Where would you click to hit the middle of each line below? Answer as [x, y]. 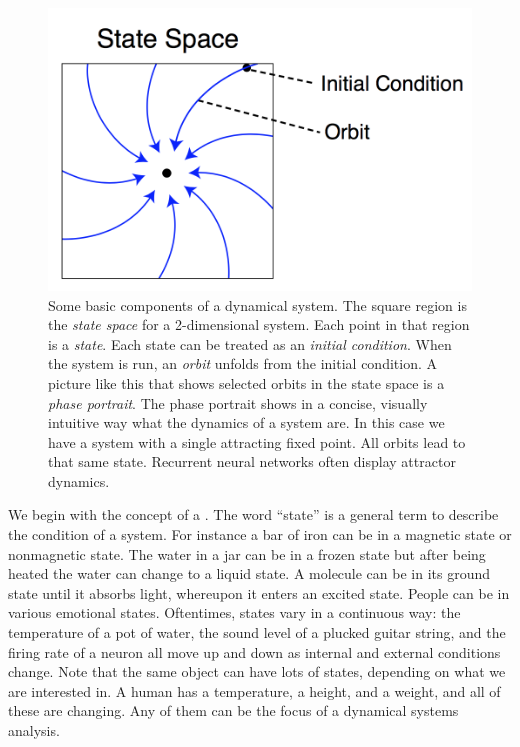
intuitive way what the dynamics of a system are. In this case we [246, 422]
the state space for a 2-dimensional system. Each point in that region [259, 324]
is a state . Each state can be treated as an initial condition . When [250, 343]
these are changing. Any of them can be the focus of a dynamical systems [233, 710]
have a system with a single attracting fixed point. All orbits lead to [257, 441]
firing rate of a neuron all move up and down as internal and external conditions [254, 651]
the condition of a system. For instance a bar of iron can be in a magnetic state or [260, 534]
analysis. [34, 730]
